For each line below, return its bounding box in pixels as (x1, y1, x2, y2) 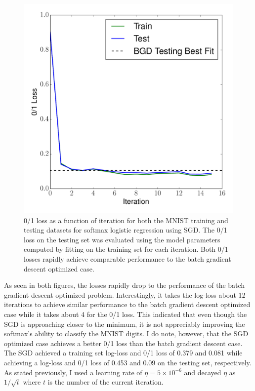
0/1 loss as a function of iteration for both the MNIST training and (24, 215, 228, 225)
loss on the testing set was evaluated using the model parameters (24, 234, 220, 244)
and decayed (184, 367, 221, 377)
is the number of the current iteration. (47, 377, 164, 387)
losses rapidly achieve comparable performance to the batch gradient (24, 253, 231, 264)
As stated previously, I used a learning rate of (4, 367, 142, 377)
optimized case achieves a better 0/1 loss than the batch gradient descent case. (4, 338, 243, 348)
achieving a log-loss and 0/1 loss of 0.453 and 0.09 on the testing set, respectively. (4, 357, 252, 367)
